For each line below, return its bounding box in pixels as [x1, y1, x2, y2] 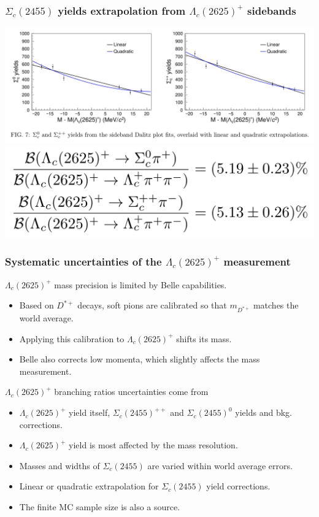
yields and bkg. [235, 406, 292, 419]
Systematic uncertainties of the [5, 254, 162, 269]
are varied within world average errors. [147, 459, 293, 472]
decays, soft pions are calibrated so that [77, 299, 227, 312]
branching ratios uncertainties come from [54, 385, 209, 398]
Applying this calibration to [19, 332, 125, 345]
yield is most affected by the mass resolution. [69, 438, 238, 451]
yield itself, [69, 406, 110, 419]
